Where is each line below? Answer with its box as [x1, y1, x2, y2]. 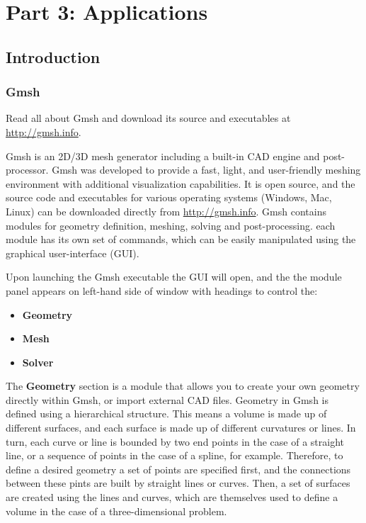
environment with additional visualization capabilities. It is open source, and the [6, 176, 355, 191]
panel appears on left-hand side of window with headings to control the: [6, 283, 318, 298]
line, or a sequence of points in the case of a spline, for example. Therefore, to [6, 448, 343, 463]
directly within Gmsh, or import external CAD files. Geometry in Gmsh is [6, 392, 328, 407]
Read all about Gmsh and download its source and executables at [6, 111, 291, 125]
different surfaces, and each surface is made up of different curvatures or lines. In [6, 420, 356, 435]
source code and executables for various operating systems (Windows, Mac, [6, 190, 332, 205]
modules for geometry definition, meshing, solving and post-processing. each [6, 218, 336, 232]
